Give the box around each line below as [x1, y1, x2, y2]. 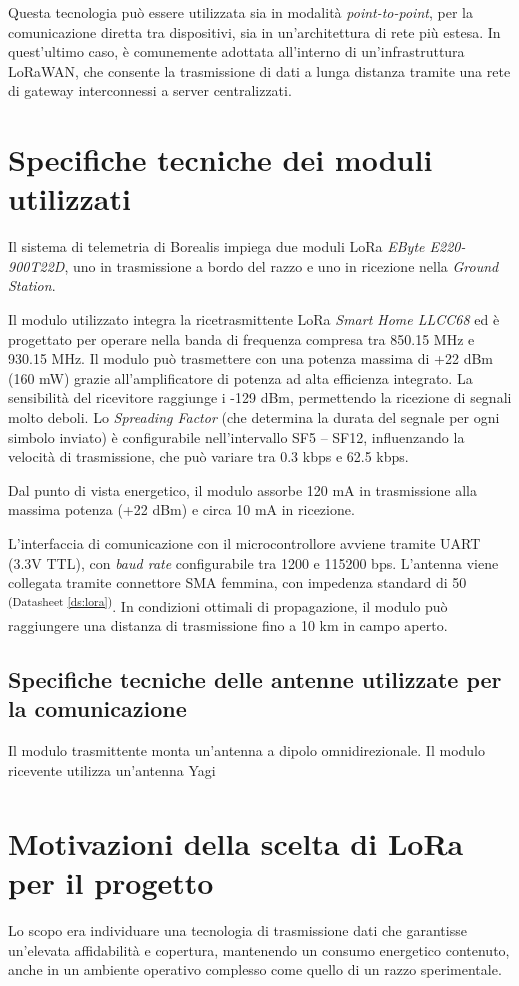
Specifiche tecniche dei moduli [8, 139, 433, 180]
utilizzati [8, 178, 131, 219]
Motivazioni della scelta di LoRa [8, 822, 464, 863]
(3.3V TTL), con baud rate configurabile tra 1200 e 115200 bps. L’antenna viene [8, 552, 499, 573]
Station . [8, 275, 56, 296]
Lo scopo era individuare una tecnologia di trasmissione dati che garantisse [8, 920, 467, 941]
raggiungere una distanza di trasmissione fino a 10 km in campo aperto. [8, 615, 448, 636]
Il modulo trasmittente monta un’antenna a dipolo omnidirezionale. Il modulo [8, 740, 485, 761]
